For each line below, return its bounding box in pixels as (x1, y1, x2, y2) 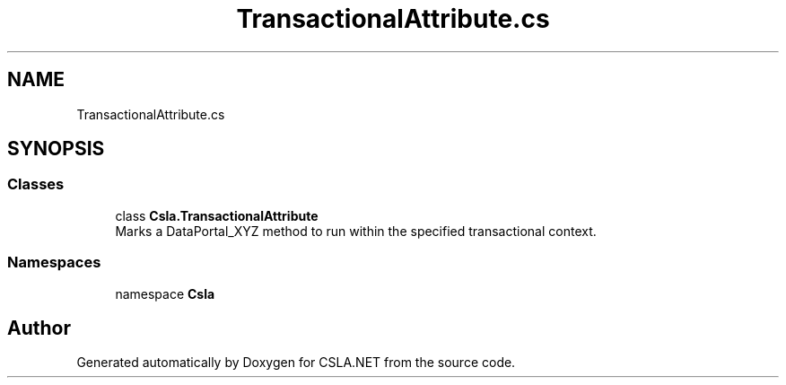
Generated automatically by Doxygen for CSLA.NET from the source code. (76, 354, 516, 371)
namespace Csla (115, 285, 215, 302)
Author (7, 316, 71, 339)
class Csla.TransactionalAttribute (115, 207, 319, 223)
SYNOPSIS (7, 137, 105, 161)
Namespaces (7, 253, 101, 272)
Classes (7, 175, 65, 194)
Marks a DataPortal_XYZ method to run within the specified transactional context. (115, 223, 597, 239)
